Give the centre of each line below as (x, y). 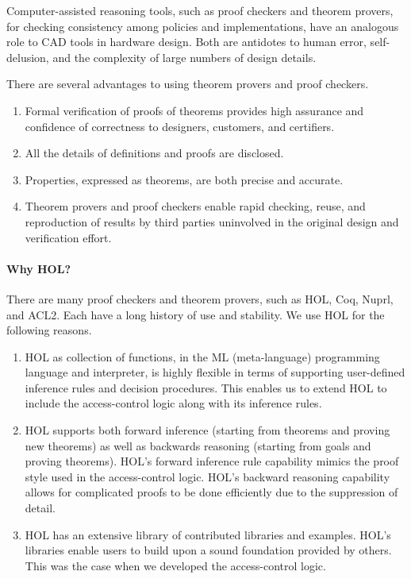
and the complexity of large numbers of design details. (184, 57)
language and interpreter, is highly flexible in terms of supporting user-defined (215, 372)
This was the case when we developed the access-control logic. (175, 565)
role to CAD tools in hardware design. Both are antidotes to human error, (186, 42)
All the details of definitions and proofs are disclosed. (154, 153)
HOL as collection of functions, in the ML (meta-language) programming (202, 356)
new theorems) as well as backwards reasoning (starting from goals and (198, 445)
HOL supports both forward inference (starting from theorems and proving (207, 430)
